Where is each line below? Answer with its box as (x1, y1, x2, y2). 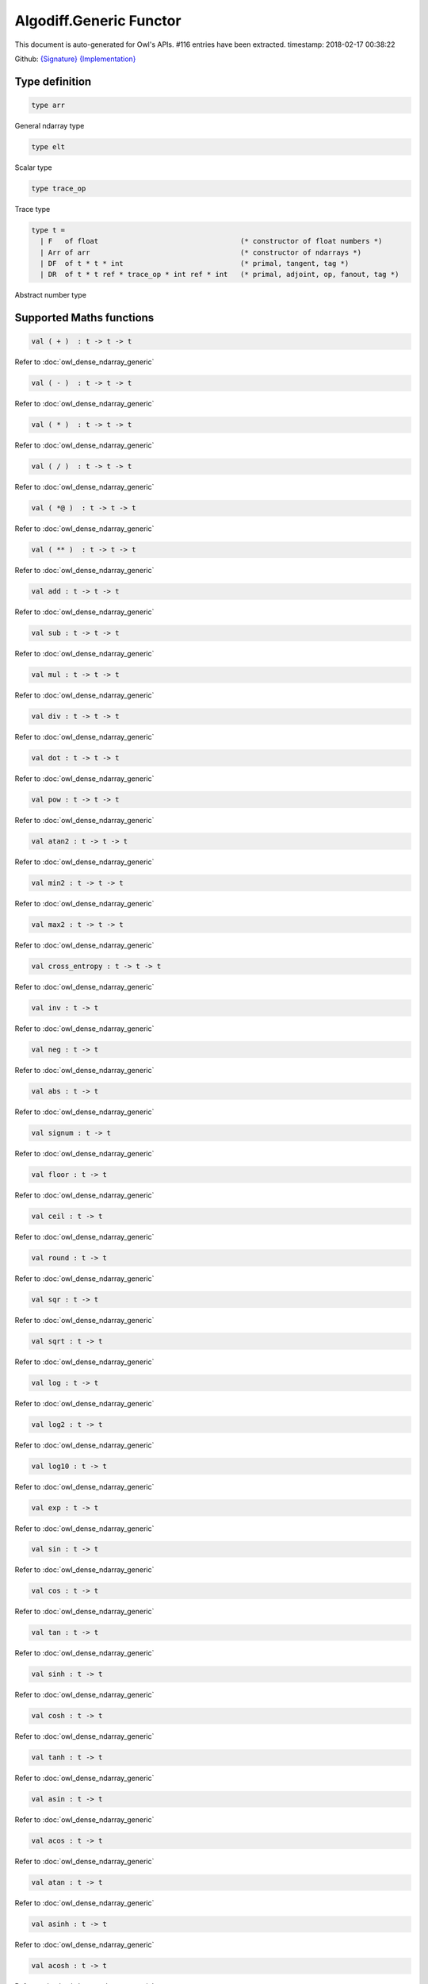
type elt (31, 142, 66, 151)
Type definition (14, 75, 92, 88)
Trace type (14, 204, 51, 213)
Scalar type (14, 163, 52, 172)
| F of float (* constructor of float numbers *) (40, 236, 383, 246)
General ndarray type (14, 121, 85, 130)
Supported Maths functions (14, 311, 155, 325)
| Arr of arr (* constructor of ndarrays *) (40, 248, 362, 257)
